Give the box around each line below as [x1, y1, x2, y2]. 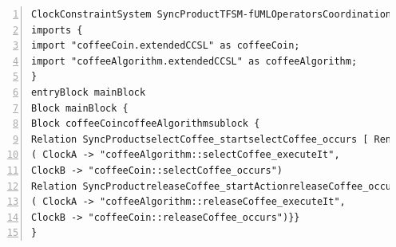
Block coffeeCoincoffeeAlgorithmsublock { [31, 118, 260, 130]
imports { [31, 24, 83, 36]
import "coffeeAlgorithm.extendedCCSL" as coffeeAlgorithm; [31, 55, 358, 67]
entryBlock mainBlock [31, 86, 146, 98]
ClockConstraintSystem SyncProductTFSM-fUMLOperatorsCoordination [31, 9, 392, 20]
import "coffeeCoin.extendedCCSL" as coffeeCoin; [31, 40, 300, 52]
